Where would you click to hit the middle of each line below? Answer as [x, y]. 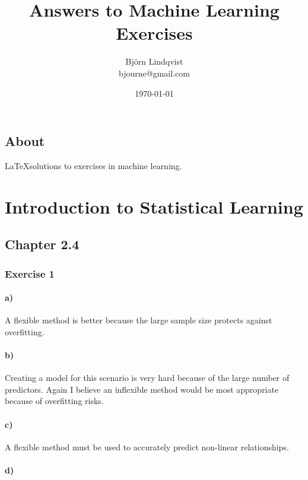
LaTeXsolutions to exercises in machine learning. [93, 165]
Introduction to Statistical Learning [154, 206]
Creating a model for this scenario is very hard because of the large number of [147, 378]
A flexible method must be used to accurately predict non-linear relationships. [147, 446]
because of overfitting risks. [54, 401]
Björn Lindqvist [154, 61]
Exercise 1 [30, 273]
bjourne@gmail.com [154, 73]
